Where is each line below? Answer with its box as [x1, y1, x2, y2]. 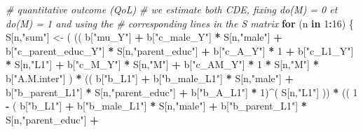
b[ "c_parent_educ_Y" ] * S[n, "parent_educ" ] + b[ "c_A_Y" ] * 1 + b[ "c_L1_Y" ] [6, 43, 354, 58]
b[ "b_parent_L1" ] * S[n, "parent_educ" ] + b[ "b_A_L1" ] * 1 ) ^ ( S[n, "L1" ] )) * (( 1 [6, 84, 358, 99]
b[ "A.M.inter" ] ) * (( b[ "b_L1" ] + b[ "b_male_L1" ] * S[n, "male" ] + [6, 70, 294, 85]
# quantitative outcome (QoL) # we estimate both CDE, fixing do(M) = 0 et [6, 2, 338, 16]
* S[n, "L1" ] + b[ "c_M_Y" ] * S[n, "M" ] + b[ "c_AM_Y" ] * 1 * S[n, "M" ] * [6, 57, 319, 72]
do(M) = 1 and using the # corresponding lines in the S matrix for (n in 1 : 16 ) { [6, 15, 354, 30]
